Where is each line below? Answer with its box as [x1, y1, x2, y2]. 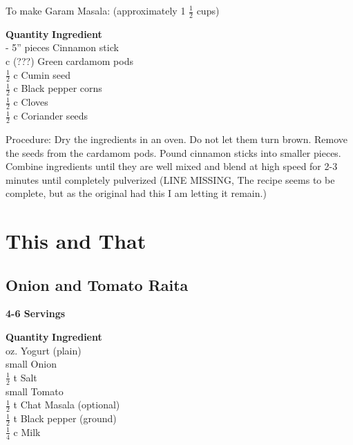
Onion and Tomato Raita [6, 274, 189, 295]
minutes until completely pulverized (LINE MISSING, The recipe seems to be [6, 172, 335, 187]
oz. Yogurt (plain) [6, 343, 82, 357]
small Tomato [6, 384, 64, 398]
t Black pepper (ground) [13, 411, 117, 426]
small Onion [6, 357, 57, 371]
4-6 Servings [6, 306, 66, 321]
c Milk [13, 424, 41, 439]
